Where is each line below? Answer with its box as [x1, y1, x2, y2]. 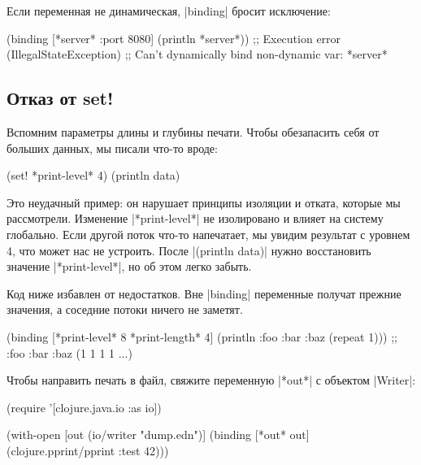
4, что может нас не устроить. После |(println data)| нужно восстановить [7, 241, 371, 259]
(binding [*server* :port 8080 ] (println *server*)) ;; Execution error [7, 29, 341, 46]
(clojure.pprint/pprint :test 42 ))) [7, 441, 169, 458]
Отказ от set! [7, 85, 114, 111]
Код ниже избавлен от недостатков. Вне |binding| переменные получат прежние [7, 285, 401, 302]
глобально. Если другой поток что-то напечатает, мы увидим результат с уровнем [7, 225, 410, 242]
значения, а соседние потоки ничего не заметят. [7, 301, 243, 318]
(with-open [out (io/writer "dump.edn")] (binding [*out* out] [7, 426, 310, 443]
